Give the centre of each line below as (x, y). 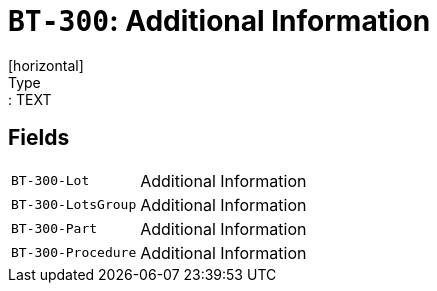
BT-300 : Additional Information (219, 21)
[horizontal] (46, 65)
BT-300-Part (54, 229)
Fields (39, 138)
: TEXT (30, 99)
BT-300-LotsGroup (74, 205)
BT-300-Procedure (74, 253)
